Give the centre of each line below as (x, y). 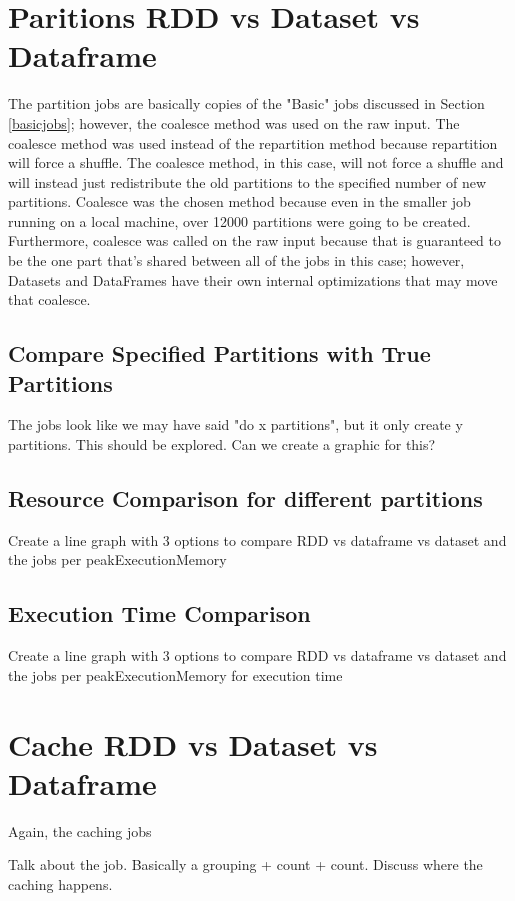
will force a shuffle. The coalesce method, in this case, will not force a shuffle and (256, 162)
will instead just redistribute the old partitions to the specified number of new (247, 181)
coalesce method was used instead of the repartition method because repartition (253, 142)
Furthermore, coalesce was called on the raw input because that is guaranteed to (254, 240)
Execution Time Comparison (159, 613)
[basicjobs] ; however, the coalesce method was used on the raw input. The (234, 122)
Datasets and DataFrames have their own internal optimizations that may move (253, 279)
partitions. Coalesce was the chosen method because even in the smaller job (239, 201)
